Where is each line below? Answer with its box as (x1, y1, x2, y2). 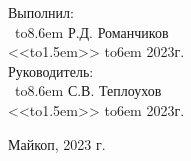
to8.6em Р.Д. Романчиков (14, 21, 169, 42)
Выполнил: (8, 2, 74, 22)
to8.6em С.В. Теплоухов (14, 80, 162, 101)
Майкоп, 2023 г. (8, 133, 106, 154)
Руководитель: (8, 60, 94, 81)
